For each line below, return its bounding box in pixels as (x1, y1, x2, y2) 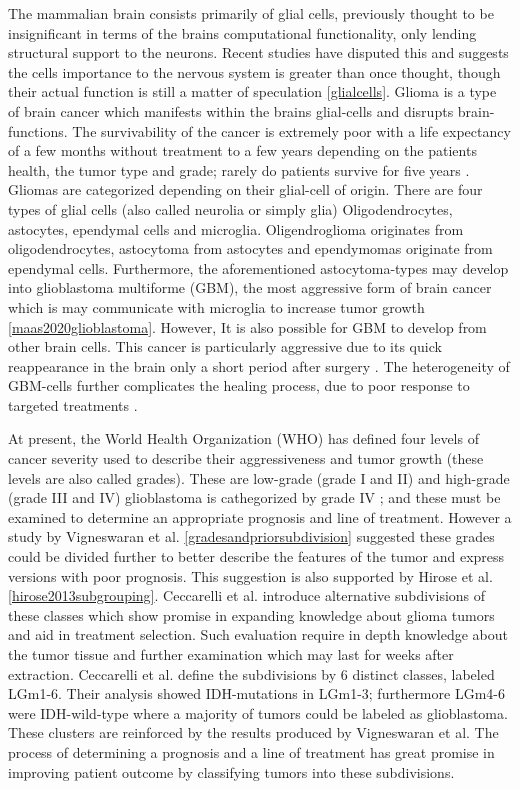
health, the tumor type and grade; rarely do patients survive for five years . (8, 159, 470, 180)
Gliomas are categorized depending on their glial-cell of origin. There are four (8, 179, 483, 200)
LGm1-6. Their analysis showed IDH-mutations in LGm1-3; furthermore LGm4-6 (8, 683, 505, 704)
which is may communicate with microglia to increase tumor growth (8, 296, 425, 317)
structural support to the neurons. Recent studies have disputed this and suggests (8, 42, 509, 63)
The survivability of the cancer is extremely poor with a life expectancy (72, 120, 511, 141)
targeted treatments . (8, 394, 138, 415)
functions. (8, 120, 68, 141)
